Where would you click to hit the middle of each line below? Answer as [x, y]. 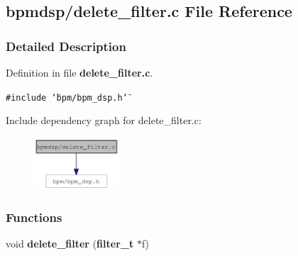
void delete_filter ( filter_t [70, 244]
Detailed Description [66, 46]
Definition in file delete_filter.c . [79, 72]
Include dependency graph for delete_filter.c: [104, 120]
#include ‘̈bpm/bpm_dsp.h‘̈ [67, 98]
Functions [34, 217]
